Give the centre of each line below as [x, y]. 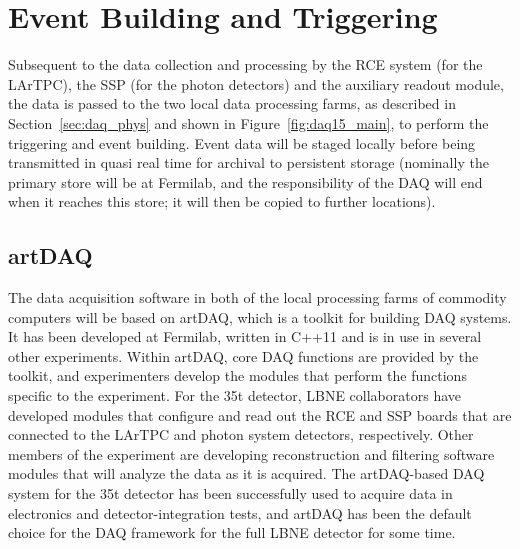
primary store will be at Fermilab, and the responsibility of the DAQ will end [245, 181]
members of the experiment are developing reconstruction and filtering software [251, 453]
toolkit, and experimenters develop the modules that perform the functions [237, 375]
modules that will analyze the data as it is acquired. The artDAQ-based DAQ [246, 473]
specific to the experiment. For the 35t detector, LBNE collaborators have [234, 395]
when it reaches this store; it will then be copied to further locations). [222, 201]
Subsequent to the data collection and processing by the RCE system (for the [245, 64]
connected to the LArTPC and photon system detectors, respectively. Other [241, 434]
